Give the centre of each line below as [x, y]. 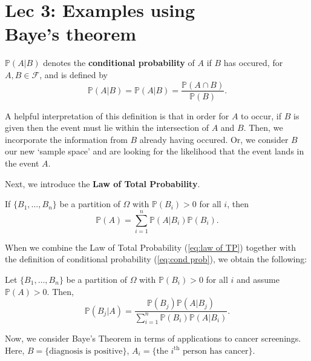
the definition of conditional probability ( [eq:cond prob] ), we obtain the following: [156, 259]
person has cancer [216, 351]
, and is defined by [74, 74]
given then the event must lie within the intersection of [107, 128]
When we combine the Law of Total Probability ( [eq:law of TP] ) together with [150, 247]
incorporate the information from [66, 139]
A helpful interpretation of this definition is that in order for [117, 115]
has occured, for [253, 63]
